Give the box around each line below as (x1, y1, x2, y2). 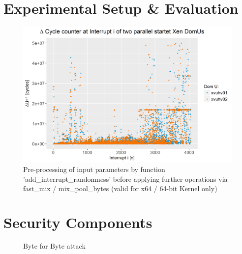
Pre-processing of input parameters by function (23, 164, 165, 174)
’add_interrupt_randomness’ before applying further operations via (23, 173, 228, 184)
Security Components (3, 212, 152, 232)
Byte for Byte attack (23, 240, 86, 251)
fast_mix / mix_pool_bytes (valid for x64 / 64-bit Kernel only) (23, 183, 217, 194)
